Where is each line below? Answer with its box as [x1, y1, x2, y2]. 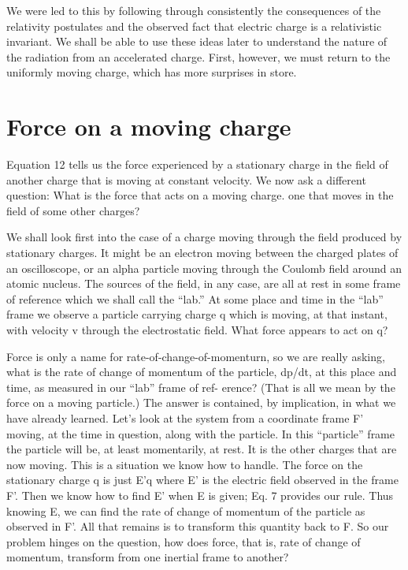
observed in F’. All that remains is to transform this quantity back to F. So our [6, 518, 389, 535]
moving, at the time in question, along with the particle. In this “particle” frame [6, 425, 395, 441]
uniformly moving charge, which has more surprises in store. [6, 64, 297, 80]
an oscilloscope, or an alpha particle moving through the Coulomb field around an [6, 259, 402, 276]
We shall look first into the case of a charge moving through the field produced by [6, 229, 402, 245]
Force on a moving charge [6, 110, 291, 143]
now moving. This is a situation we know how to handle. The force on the [6, 456, 363, 472]
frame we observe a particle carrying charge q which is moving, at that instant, [6, 306, 388, 322]
